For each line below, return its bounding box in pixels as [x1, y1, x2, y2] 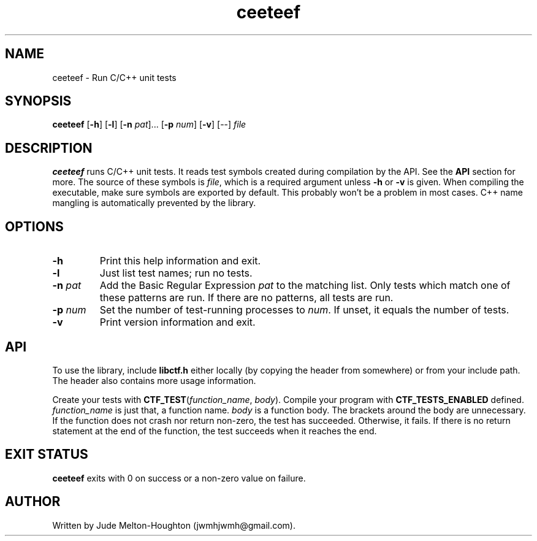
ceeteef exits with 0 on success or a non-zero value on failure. [52, 472, 306, 483]
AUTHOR [5, 494, 61, 510]
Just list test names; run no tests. [99, 267, 253, 280]
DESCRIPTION [5, 140, 93, 156]
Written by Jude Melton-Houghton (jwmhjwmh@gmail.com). [52, 520, 296, 531]
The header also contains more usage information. [52, 375, 256, 386]
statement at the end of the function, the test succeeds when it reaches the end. [52, 425, 377, 436]
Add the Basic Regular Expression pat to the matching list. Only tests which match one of [99, 279, 511, 292]
